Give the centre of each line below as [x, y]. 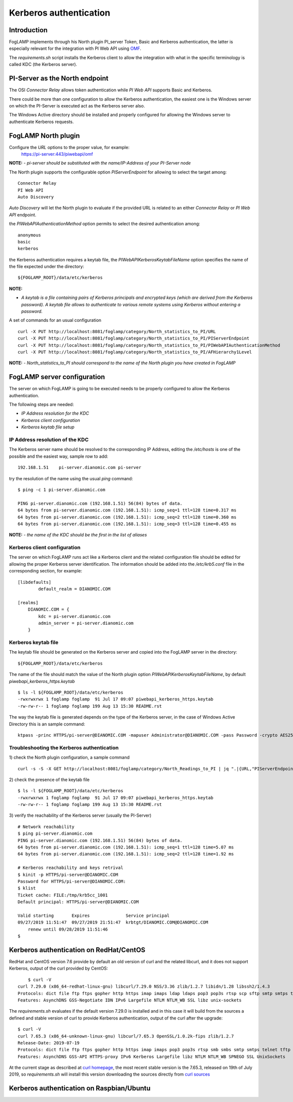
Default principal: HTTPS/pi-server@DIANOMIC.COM [78, 902]
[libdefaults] [34, 582]
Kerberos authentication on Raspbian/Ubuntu [80, 1089]
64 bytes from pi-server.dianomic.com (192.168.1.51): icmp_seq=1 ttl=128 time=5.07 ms [126, 847]
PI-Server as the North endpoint [59, 78]
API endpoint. [23, 214]
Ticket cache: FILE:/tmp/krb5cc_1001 [63, 895]
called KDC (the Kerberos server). [43, 64]
